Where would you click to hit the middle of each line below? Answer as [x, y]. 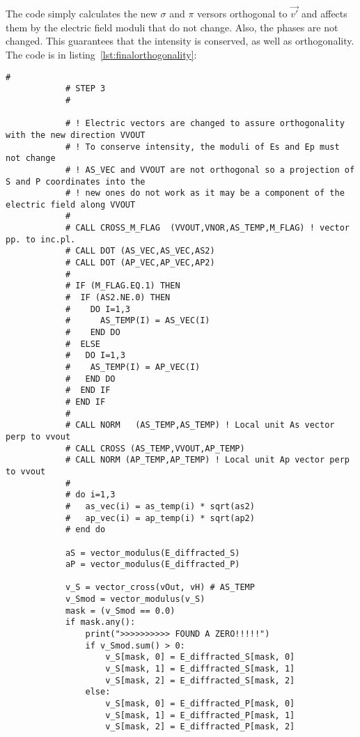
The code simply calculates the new [81, 14]
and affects [324, 14]
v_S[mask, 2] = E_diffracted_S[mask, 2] [200, 680]
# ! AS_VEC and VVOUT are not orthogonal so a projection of [210, 170]
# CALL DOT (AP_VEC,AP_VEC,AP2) [140, 263]
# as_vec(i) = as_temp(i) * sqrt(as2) [160, 506]
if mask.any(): [100, 622]
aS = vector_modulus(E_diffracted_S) [152, 553]
